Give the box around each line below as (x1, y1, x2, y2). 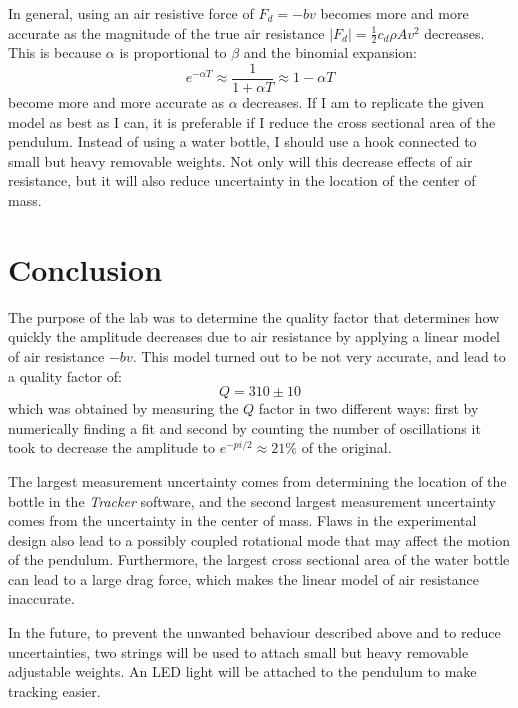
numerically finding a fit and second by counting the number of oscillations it (8, 417, 481, 438)
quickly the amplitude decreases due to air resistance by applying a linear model (8, 326, 501, 347)
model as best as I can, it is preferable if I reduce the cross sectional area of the (8, 111, 496, 132)
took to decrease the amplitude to (8, 437, 215, 458)
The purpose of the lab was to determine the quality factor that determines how (8, 306, 500, 327)
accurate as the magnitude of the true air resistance (8, 22, 325, 43)
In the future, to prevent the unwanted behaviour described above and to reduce (8, 622, 501, 643)
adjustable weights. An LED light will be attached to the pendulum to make (8, 661, 477, 682)
